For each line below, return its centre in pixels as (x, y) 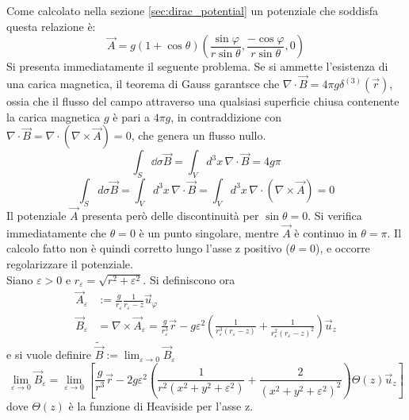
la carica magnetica (54, 116)
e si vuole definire (49, 354)
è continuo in (326, 232)
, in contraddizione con (226, 116)
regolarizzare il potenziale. (70, 264)
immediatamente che (56, 232)
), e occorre (342, 248)
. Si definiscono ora (189, 279)
